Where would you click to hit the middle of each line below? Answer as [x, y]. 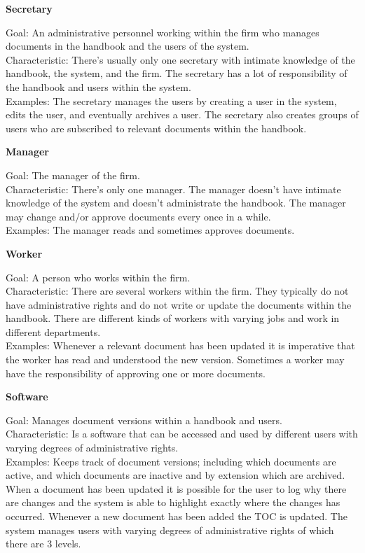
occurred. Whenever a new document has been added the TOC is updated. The [177, 516]
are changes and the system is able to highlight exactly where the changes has [173, 502]
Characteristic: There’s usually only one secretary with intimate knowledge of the [180, 59]
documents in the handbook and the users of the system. [128, 46]
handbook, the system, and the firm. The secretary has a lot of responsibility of [177, 73]
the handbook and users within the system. [98, 86]
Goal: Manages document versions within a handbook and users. [144, 420]
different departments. [53, 331]
